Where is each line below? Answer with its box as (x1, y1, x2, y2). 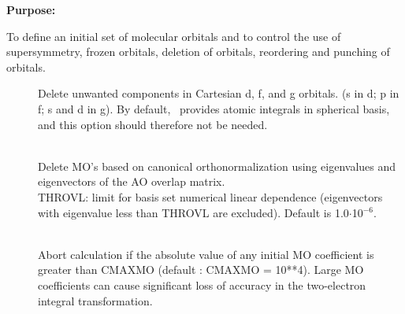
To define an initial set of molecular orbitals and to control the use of (6, 28, 341, 44)
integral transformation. (38, 292, 153, 308)
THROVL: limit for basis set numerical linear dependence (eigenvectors (38, 188, 383, 205)
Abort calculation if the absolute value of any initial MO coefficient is (38, 246, 374, 262)
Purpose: (6, 2, 56, 17)
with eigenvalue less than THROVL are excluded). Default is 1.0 (38, 204, 349, 220)
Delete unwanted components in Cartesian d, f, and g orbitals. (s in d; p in (38, 85, 399, 102)
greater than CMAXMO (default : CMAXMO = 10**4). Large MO (38, 261, 364, 278)
